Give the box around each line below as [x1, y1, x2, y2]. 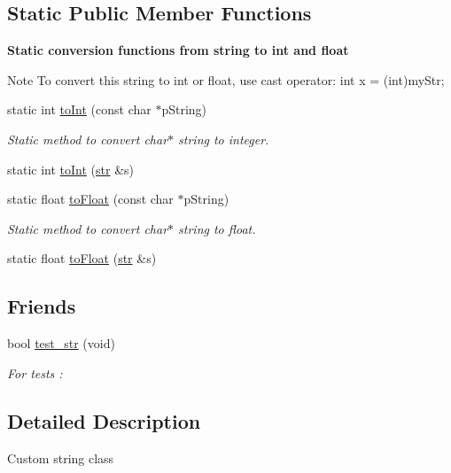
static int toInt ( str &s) [7, 159, 135, 178]
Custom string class [7, 448, 114, 467]
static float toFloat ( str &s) [7, 249, 157, 268]
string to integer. [178, 129, 269, 148]
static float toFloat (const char [7, 190, 174, 208]
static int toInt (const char [7, 100, 152, 119]
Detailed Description [7, 407, 201, 434]
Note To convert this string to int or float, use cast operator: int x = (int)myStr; [7, 70, 445, 89]
